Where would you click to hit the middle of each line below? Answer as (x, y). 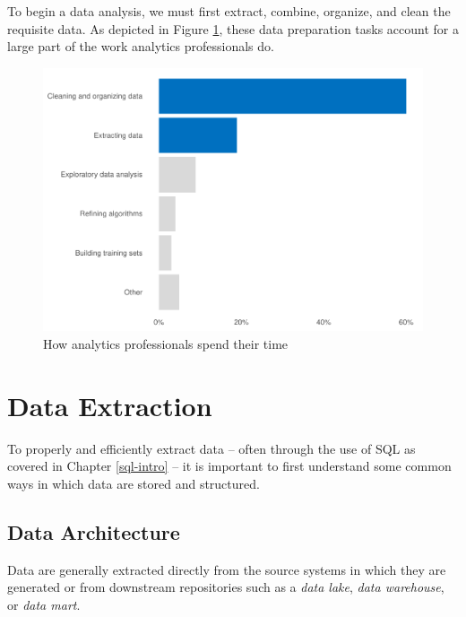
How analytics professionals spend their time (166, 343)
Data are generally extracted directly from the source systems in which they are (227, 569)
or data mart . (44, 604)
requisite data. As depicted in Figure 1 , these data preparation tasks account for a (233, 28)
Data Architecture (94, 531)
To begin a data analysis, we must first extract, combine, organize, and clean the (229, 11)
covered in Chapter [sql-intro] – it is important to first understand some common (229, 466)
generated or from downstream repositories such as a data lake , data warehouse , (226, 587)
